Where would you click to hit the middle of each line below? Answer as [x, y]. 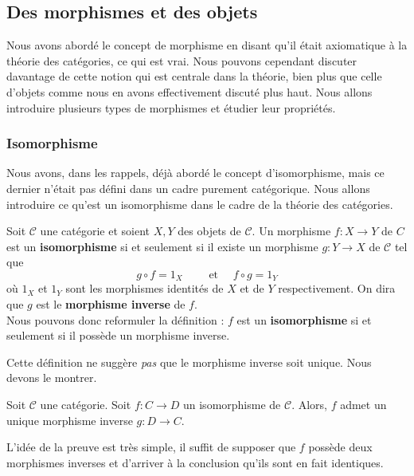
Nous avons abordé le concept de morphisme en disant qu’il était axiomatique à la [207, 45]
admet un [363, 404]
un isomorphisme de [232, 404]
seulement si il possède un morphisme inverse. [118, 335]
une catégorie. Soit [86, 404]
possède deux [340, 447]
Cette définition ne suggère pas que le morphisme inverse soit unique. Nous [189, 362]
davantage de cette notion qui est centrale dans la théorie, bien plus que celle [194, 76]
